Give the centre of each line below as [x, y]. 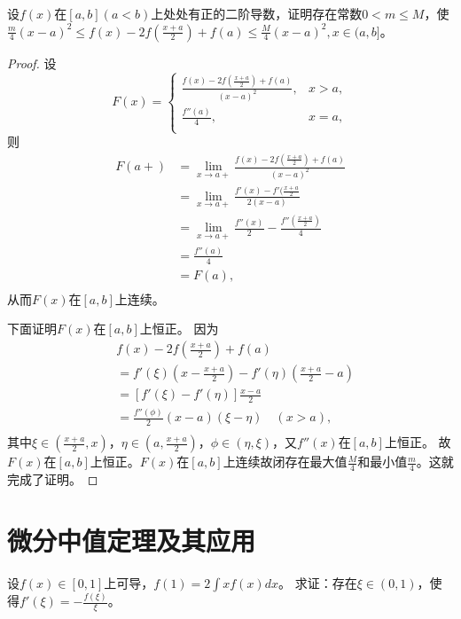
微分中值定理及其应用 [132, 540]
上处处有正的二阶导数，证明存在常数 [257, 13]
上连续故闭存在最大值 [285, 462]
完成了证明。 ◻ [53, 479]
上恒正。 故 [418, 442]
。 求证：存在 [317, 582]
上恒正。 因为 [179, 329]
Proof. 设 [32, 63]
